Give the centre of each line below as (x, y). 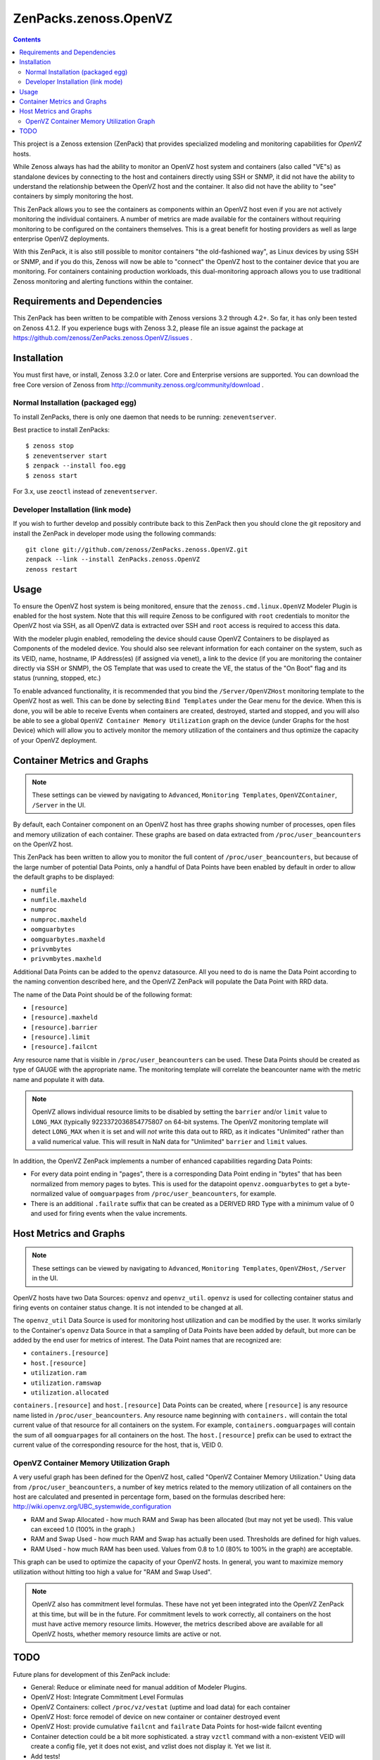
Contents (27, 39)
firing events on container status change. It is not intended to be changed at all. (128, 1307)
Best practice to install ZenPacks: (62, 430)
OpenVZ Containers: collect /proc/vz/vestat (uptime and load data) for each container (160, 1706)
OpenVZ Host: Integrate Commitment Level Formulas (107, 1697)
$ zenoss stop (50, 446)
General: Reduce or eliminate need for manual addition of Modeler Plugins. (139, 1687)
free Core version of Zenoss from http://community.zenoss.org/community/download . (138, 384)
